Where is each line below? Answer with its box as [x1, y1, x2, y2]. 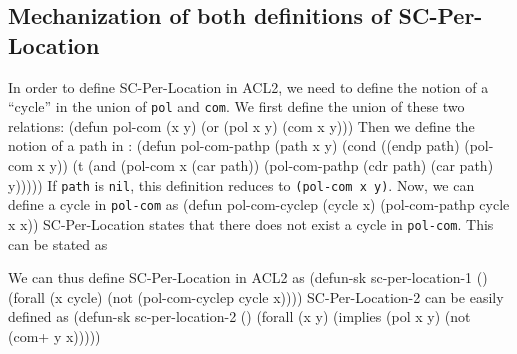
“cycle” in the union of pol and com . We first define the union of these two [8, 96, 465, 117]
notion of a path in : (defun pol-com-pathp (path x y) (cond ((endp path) [8, 135, 460, 156]
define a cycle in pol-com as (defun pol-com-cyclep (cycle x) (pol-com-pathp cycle [8, 194, 510, 215]
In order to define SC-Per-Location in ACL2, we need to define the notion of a [8, 76, 489, 97]
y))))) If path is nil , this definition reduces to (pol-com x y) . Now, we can [8, 174, 475, 195]
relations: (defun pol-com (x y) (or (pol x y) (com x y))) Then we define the [8, 115, 475, 136]
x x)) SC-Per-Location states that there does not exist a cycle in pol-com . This [8, 213, 494, 234]
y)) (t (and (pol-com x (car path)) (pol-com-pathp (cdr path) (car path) [49, 155, 494, 176]
